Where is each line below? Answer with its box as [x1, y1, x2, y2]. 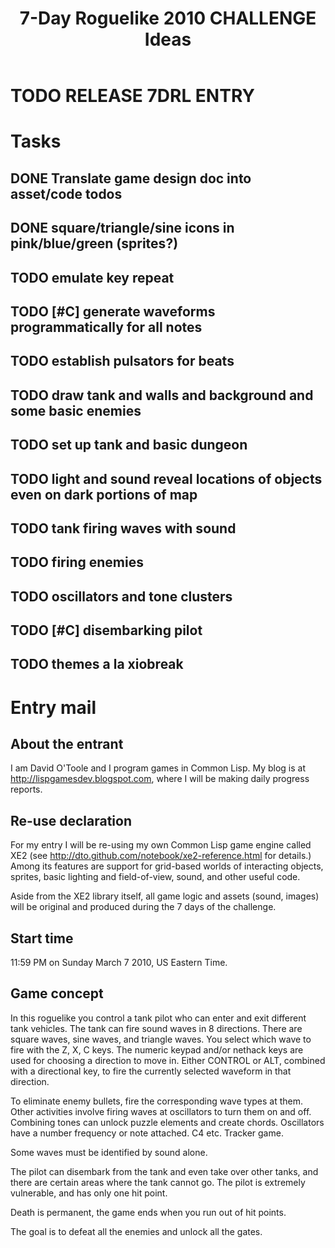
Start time [10, 930, 74, 947]
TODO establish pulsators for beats [10, 353, 235, 370]
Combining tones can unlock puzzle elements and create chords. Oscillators [10, 1116, 325, 1128]
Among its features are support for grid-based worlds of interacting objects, [10, 860, 324, 872]
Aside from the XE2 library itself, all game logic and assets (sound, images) [10, 890, 320, 902]
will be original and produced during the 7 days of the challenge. [10, 901, 277, 913]
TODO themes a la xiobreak [10, 656, 184, 673]
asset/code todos [10, 185, 123, 202]
